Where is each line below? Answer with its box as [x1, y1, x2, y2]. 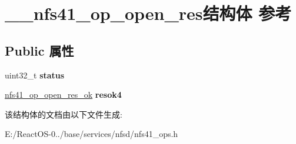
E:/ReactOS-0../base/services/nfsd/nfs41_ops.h [5, 128, 178, 140]
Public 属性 [5, 41, 74, 59]
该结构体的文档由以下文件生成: [5, 108, 122, 120]
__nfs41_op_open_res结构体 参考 [5, 1, 292, 25]
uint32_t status [5, 68, 65, 81]
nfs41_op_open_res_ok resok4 [5, 88, 122, 101]
